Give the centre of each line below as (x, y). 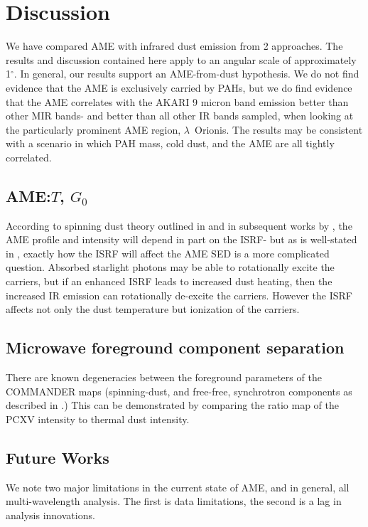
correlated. (29, 157)
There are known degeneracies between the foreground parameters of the (164, 377)
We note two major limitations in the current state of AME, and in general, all (178, 487)
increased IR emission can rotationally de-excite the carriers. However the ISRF (179, 295)
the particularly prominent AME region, (93, 129)
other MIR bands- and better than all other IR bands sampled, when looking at (180, 116)
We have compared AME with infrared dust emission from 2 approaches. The (174, 46)
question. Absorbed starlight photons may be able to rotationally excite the (170, 267)
